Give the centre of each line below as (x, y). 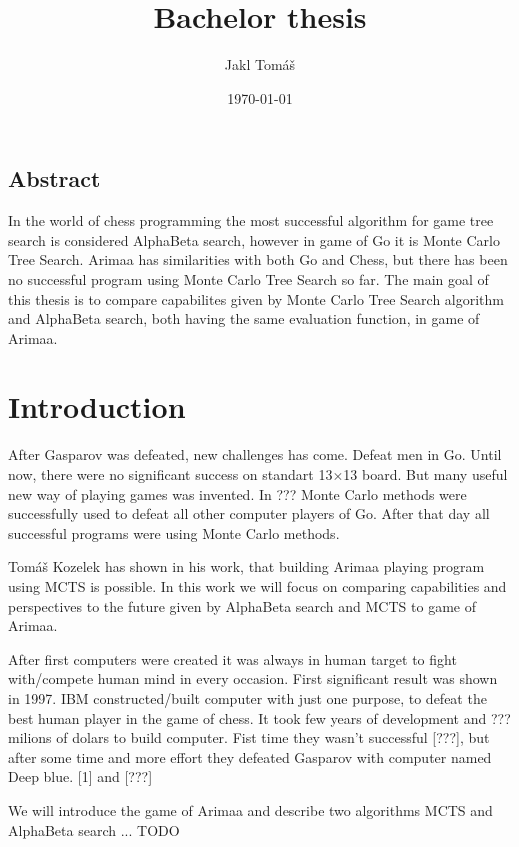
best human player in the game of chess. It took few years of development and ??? (259, 717)
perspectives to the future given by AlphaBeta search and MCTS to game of (242, 605)
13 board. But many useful (425, 474)
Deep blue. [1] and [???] (80, 776)
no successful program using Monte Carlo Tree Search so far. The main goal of (248, 278)
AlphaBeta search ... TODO (94, 829)
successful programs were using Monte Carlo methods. (174, 532)
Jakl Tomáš (260, 64)
